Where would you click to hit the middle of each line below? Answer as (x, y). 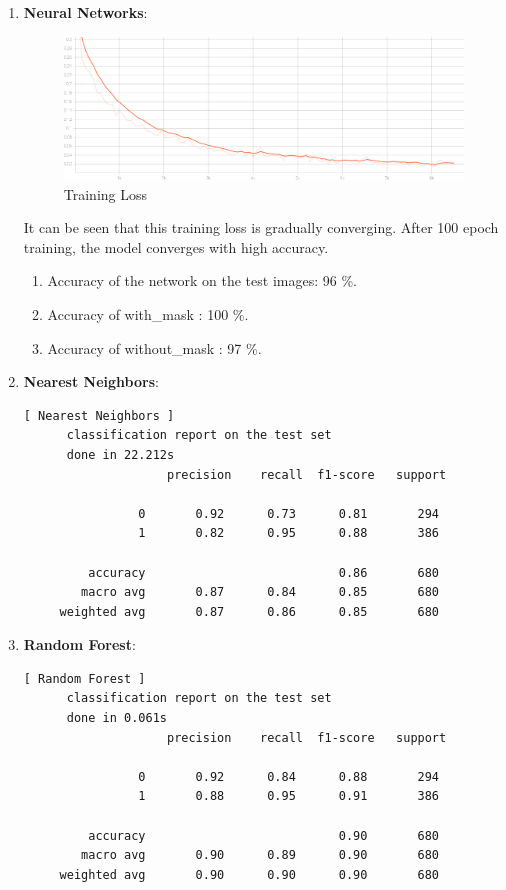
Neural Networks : (85, 12)
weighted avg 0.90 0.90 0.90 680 (249, 874)
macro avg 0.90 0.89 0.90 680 (260, 855)
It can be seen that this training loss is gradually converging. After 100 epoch (261, 227)
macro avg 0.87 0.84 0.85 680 (260, 592)
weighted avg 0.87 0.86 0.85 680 (249, 611)
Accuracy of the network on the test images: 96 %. (202, 280)
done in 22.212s (120, 454)
